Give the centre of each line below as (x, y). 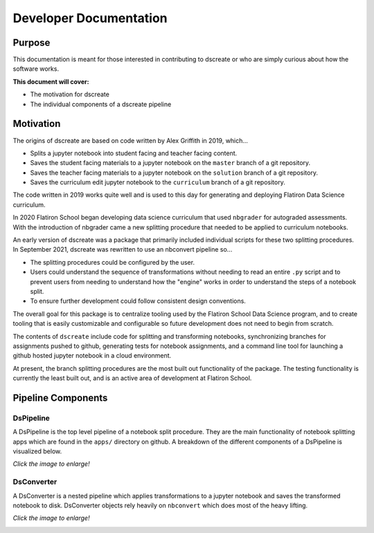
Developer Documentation (90, 18)
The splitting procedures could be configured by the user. (113, 262)
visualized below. (37, 451)
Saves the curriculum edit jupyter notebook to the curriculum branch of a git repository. (158, 182)
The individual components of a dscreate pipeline (101, 104)
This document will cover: (51, 81)
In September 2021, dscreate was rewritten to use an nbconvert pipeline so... (123, 250)
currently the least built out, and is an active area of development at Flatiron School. (132, 378)
